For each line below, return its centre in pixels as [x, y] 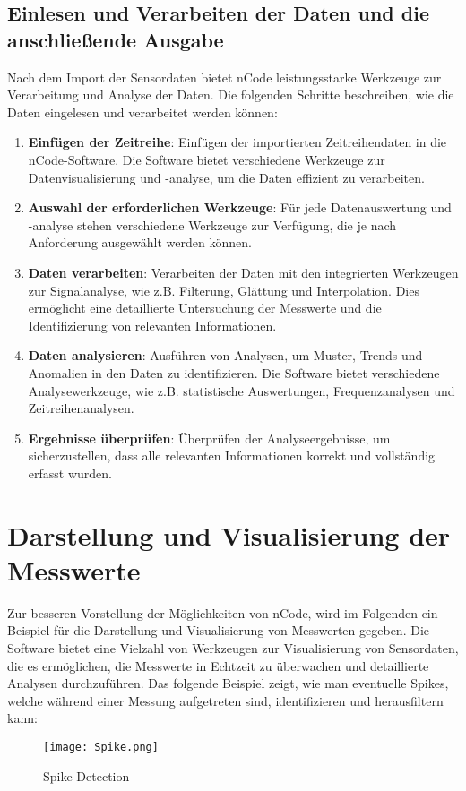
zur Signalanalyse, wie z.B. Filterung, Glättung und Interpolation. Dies [224, 290]
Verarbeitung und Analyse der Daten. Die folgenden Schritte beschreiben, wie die [231, 95]
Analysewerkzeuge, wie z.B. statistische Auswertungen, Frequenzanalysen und [242, 390]
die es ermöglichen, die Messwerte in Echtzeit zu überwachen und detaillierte [218, 665]
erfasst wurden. [70, 473]
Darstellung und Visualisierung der [229, 534]
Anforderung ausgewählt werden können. [140, 242]
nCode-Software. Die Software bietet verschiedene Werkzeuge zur [207, 159]
